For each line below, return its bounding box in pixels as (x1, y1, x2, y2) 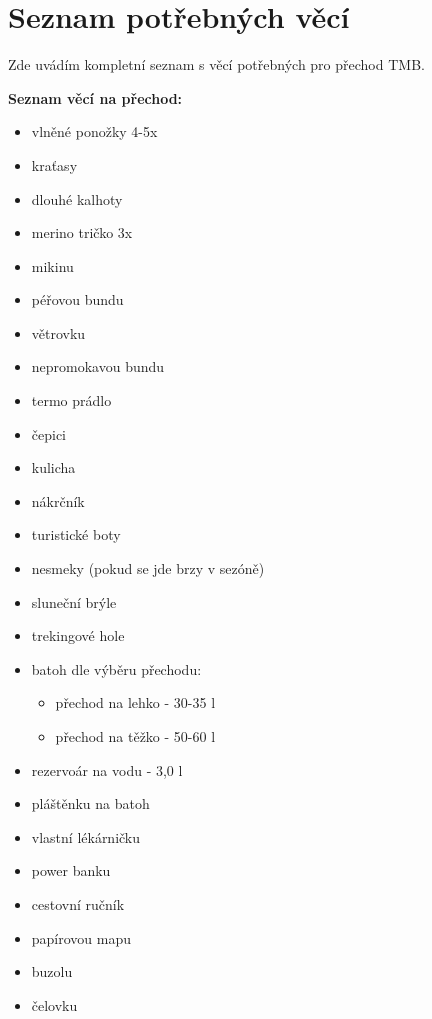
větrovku (31, 322, 86, 343)
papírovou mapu (31, 927, 132, 948)
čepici (31, 423, 67, 444)
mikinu (31, 255, 74, 276)
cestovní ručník (31, 893, 125, 914)
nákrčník (31, 490, 85, 511)
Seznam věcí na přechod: (8, 87, 183, 108)
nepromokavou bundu (31, 356, 165, 377)
